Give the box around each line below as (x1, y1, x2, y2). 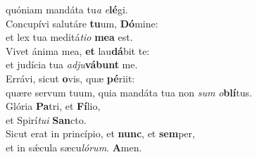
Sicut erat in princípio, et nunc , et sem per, (6, 126, 195, 141)
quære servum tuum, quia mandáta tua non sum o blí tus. (6, 84, 252, 99)
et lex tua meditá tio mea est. (6, 30, 133, 44)
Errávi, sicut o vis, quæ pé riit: (6, 70, 135, 85)
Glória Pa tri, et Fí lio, (6, 99, 101, 113)
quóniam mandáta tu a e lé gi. (6, 2, 128, 16)
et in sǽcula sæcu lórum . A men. (6, 139, 142, 154)
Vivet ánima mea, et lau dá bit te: (6, 43, 150, 58)
